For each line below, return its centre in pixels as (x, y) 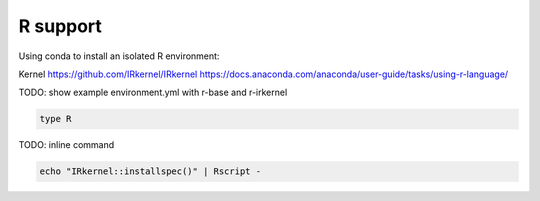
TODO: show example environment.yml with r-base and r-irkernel (153, 92)
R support (60, 26)
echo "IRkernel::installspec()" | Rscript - (150, 171)
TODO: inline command (66, 145)
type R (55, 119)
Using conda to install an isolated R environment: (119, 56)
